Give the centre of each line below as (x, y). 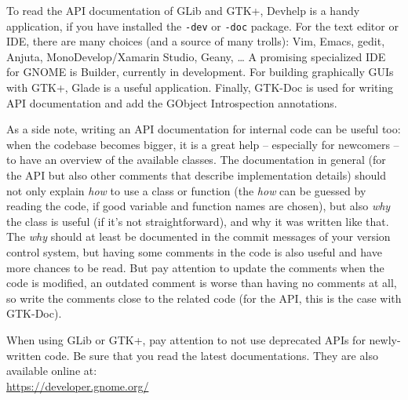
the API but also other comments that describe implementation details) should (197, 175)
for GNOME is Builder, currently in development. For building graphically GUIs (200, 72)
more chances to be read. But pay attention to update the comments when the (195, 267)
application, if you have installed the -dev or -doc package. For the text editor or (202, 25)
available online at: (52, 371)
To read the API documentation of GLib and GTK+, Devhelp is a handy (183, 10)
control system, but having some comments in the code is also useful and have (194, 251)
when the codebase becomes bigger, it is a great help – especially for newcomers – (203, 144)
